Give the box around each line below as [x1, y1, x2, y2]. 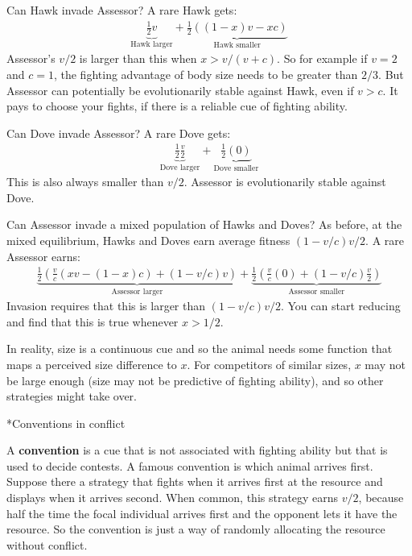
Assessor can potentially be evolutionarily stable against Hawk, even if [6, 81, 354, 98]
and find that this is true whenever [6, 313, 179, 330]
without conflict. [6, 536, 88, 553]
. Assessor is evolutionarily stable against [183, 173, 386, 190]
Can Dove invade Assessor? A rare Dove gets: [6, 124, 231, 141]
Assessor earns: [6, 247, 80, 264]
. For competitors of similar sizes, [187, 355, 352, 372]
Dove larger [159, 163, 200, 172]
